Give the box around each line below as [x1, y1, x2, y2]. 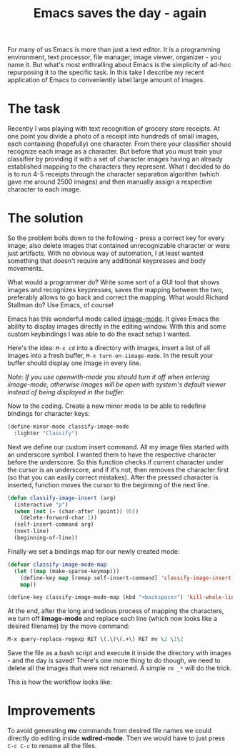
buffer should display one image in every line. [7, 359, 141, 367]
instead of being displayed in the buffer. [7, 388, 125, 397]
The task [7, 101, 61, 117]
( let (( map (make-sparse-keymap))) [14, 567, 120, 575]
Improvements [7, 702, 96, 719]
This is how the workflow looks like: [7, 677, 112, 687]
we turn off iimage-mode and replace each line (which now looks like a [7, 615, 218, 623]
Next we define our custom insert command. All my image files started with [7, 442, 229, 451]
